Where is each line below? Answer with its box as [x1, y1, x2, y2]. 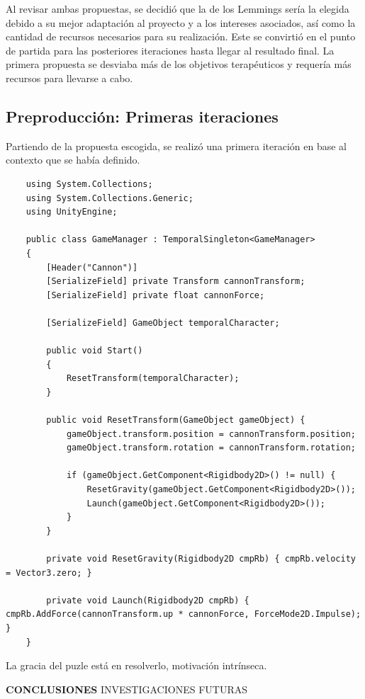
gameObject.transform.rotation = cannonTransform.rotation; [66, 443, 356, 453]
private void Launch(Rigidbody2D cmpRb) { [46, 595, 249, 606]
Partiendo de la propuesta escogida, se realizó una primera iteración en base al [6, 138, 347, 153]
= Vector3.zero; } [6, 567, 92, 578]
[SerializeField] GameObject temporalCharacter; [46, 317, 280, 328]
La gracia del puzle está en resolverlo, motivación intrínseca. [6, 658, 267, 673]
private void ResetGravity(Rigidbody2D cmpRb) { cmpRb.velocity [46, 553, 356, 564]
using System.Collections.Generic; [26, 193, 193, 203]
